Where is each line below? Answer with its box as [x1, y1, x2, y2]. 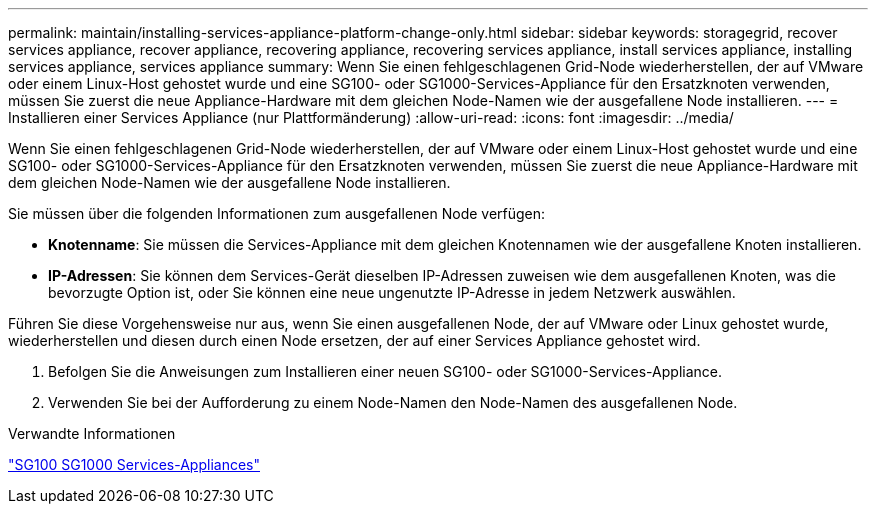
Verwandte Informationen [8, 425, 176, 442]
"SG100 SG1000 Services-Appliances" [8, 456, 260, 473]
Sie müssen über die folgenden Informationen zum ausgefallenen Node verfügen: [8, 205, 546, 222]
